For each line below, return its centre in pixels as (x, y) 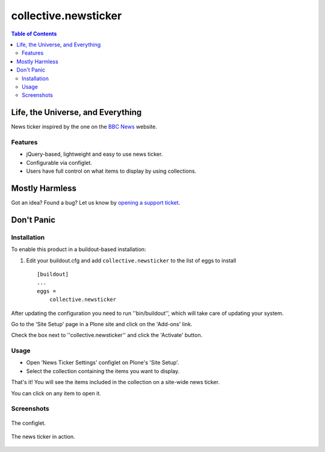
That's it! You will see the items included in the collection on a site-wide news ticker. (115, 382)
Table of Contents (34, 34)
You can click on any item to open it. (56, 393)
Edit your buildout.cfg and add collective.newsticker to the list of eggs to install (131, 260)
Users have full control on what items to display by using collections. (111, 171)
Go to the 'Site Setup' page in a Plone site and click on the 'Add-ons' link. (102, 324)
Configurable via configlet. (59, 163)
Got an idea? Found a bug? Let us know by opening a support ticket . (96, 203)
